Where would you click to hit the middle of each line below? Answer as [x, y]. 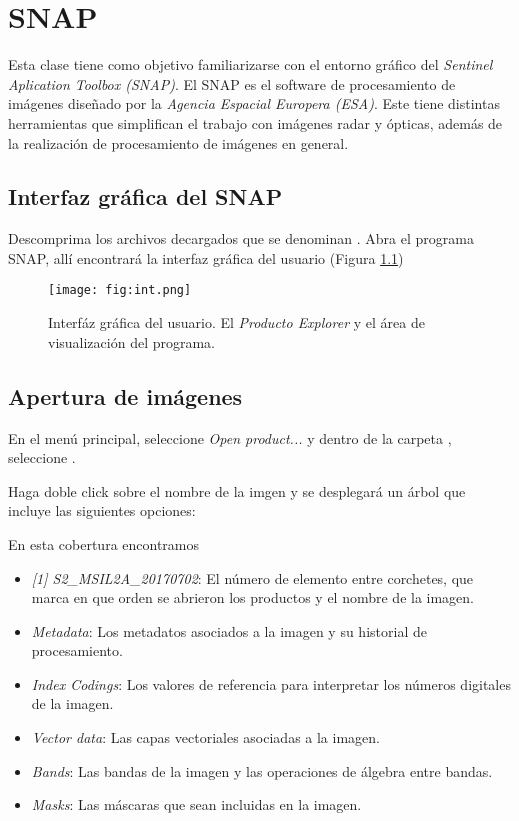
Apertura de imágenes [125, 395]
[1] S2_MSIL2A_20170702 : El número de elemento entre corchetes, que [252, 577]
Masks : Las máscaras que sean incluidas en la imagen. [196, 804]
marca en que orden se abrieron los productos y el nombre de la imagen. [253, 597]
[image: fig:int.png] [120, 290]
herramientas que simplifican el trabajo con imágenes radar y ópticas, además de [255, 122]
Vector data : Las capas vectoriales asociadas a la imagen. [205, 737]
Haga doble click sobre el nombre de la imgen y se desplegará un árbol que [237, 490]
